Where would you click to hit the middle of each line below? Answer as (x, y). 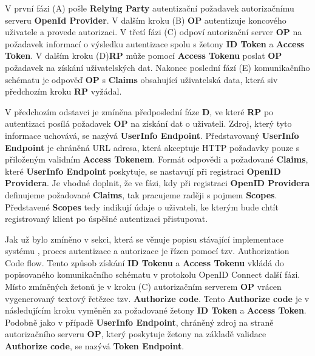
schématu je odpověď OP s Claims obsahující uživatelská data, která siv (141, 79)
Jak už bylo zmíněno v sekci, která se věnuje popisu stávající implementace (144, 239)
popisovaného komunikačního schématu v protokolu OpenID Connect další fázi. (153, 274)
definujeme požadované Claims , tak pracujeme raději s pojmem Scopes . (141, 194)
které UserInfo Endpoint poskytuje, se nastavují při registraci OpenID (143, 171)
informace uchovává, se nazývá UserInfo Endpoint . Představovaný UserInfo (152, 135)
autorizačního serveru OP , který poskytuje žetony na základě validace (136, 334)
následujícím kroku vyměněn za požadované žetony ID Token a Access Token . (156, 310)
